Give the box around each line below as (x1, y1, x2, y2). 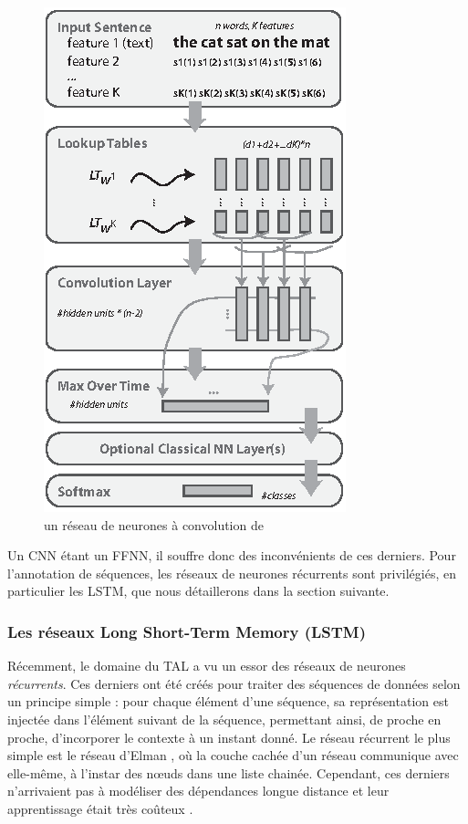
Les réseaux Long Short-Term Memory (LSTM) (7, 620, 367, 642)
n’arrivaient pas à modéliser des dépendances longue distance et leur (7, 781, 390, 800)
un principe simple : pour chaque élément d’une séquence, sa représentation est (7, 692, 449, 711)
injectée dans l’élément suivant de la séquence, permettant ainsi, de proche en (7, 709, 442, 728)
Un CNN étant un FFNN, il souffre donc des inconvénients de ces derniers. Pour (7, 546, 456, 565)
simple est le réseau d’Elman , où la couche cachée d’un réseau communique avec (7, 746, 459, 765)
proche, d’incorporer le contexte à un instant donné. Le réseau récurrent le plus (7, 727, 451, 746)
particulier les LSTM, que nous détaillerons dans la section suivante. (7, 581, 390, 600)
